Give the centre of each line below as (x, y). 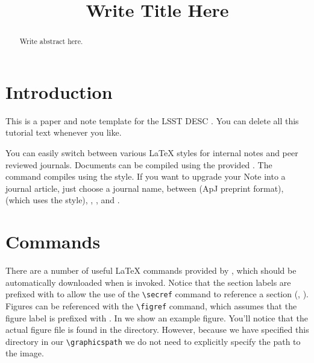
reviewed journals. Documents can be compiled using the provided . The (139, 164)
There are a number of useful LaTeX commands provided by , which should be (151, 270)
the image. (25, 353)
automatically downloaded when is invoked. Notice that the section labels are (148, 282)
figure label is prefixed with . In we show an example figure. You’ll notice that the (157, 317)
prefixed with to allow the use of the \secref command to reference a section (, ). (157, 294)
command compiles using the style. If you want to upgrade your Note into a (146, 176)
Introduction (59, 91)
